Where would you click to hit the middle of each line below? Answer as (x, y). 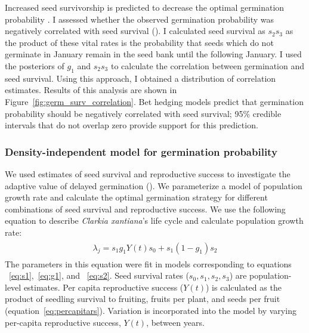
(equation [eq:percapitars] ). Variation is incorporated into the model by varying (151, 310)
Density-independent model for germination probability (141, 151)
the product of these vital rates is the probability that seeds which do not (139, 42)
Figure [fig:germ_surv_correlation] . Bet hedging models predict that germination (154, 101)
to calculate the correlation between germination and (207, 65)
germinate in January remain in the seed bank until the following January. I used (153, 54)
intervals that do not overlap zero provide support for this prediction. (132, 125)
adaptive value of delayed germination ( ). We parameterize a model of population (154, 185)
